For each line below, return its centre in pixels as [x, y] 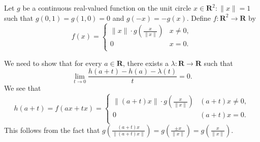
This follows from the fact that [52, 130]
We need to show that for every [53, 63]
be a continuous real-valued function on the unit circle [107, 8]
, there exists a [145, 63]
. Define [199, 17]
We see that [23, 88]
